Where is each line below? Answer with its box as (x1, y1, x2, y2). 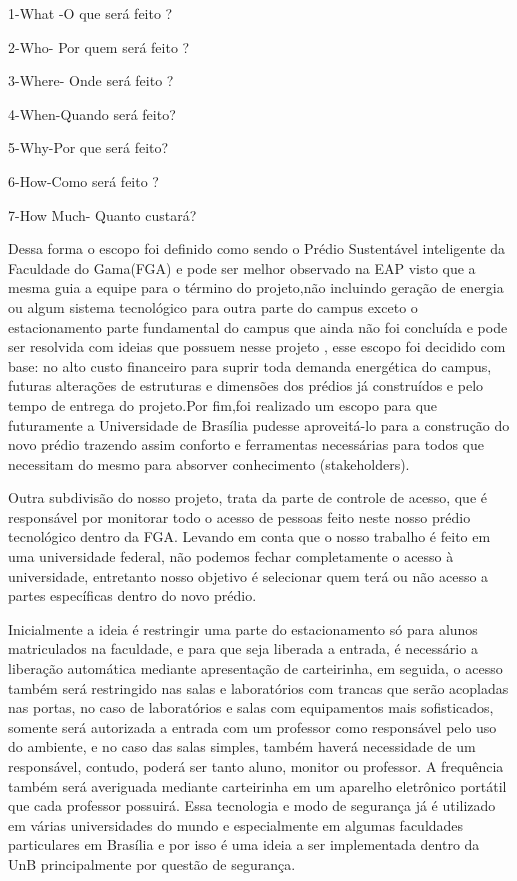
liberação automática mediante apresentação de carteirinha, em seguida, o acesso (8, 658, 503, 679)
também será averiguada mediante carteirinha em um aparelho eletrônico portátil (8, 775, 507, 796)
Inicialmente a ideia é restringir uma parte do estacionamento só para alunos (8, 618, 478, 639)
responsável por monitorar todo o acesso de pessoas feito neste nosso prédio (8, 506, 471, 527)
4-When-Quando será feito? (8, 103, 176, 124)
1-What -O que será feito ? (8, 3, 173, 23)
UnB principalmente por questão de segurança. (8, 853, 296, 874)
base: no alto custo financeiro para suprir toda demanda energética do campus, (8, 355, 492, 376)
